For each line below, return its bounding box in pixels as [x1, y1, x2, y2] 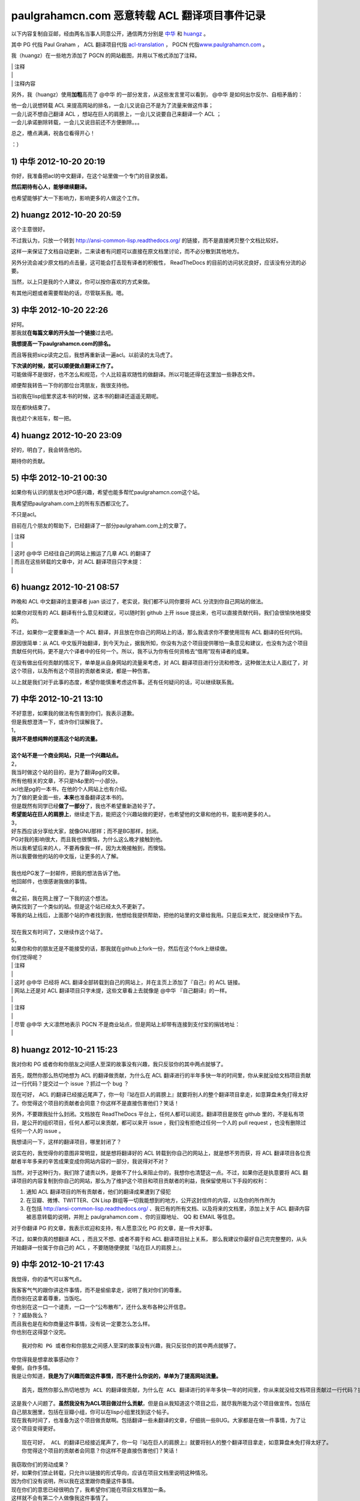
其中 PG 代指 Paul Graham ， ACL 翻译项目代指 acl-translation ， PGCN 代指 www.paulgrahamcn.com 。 [11, 41, 268, 48]
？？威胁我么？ [11, 1312, 48, 1319]
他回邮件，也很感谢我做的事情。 [11, 878, 90, 885]
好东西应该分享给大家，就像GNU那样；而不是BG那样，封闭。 [11, 827, 162, 835]
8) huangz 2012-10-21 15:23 [11, 1045, 118, 1055]
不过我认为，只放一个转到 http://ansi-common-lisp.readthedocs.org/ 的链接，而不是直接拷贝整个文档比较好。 [11, 237, 282, 244]
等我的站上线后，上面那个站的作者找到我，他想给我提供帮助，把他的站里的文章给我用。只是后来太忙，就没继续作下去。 [11, 911, 305, 919]
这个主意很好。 [11, 226, 48, 233]
